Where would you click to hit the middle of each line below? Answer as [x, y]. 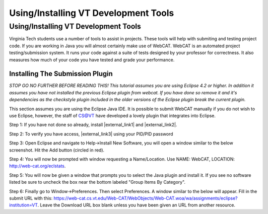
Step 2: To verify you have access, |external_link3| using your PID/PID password [91, 134]
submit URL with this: [31, 198]
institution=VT [24, 205]
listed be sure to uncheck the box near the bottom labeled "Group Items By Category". [97, 182]
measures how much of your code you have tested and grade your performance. [92, 60]
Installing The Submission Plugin [61, 74]
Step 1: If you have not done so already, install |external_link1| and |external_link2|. [93, 125]
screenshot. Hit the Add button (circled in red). [57, 150]
